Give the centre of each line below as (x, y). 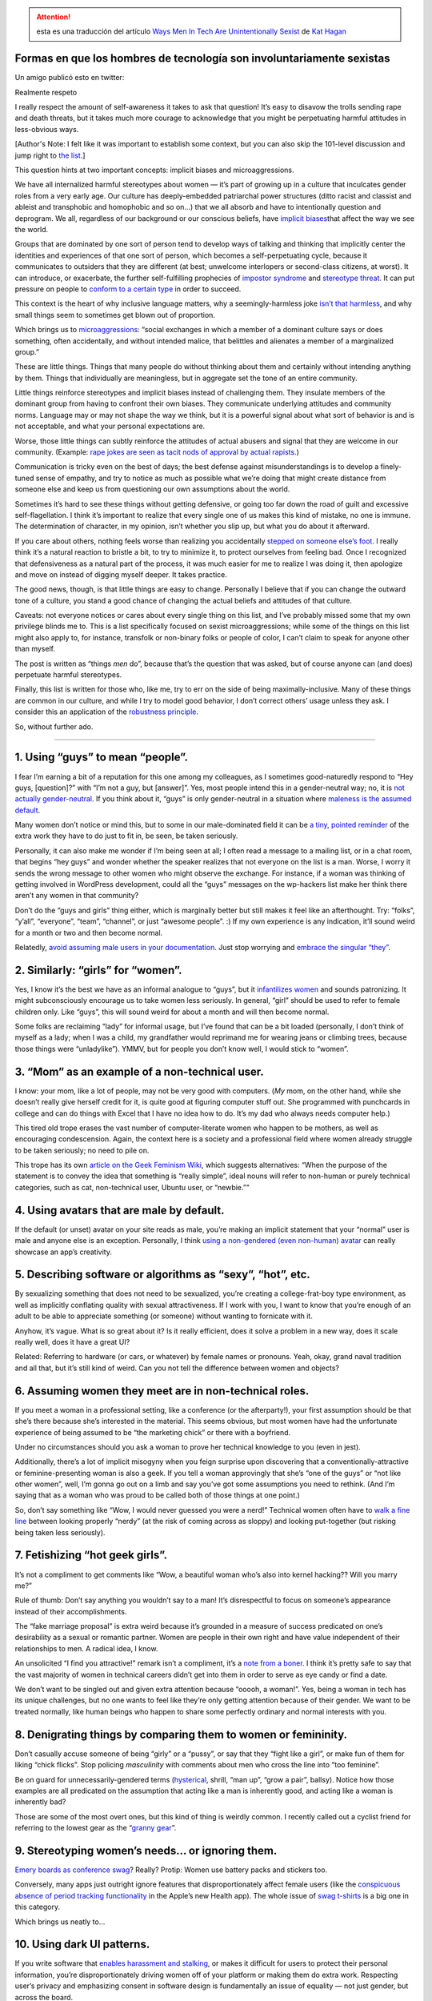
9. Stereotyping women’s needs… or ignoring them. (146, 1850)
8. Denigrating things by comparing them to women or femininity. (181, 1734)
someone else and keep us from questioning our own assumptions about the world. (152, 489)
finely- (391, 467)
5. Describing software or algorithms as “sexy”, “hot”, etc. (163, 1275)
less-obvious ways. (47, 129)
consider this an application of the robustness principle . (107, 712)
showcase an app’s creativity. (63, 1252)
